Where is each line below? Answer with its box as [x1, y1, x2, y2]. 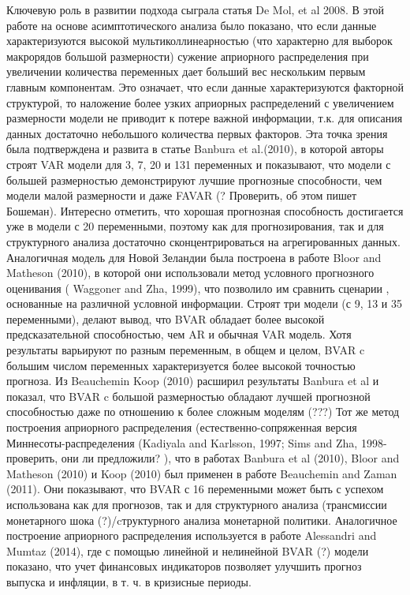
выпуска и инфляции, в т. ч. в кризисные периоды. [6, 573, 252, 589]
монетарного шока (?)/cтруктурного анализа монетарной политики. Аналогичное [6, 511, 397, 528]
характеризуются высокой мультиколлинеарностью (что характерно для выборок [6, 32, 393, 49]
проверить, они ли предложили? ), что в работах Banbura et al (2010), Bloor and [6, 450, 400, 466]
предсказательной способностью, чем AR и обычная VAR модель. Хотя [6, 326, 352, 342]
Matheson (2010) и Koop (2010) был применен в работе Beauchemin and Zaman [6, 465, 397, 481]
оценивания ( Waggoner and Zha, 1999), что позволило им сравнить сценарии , [6, 279, 389, 296]
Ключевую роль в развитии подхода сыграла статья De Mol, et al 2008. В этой [6, 2, 385, 17]
